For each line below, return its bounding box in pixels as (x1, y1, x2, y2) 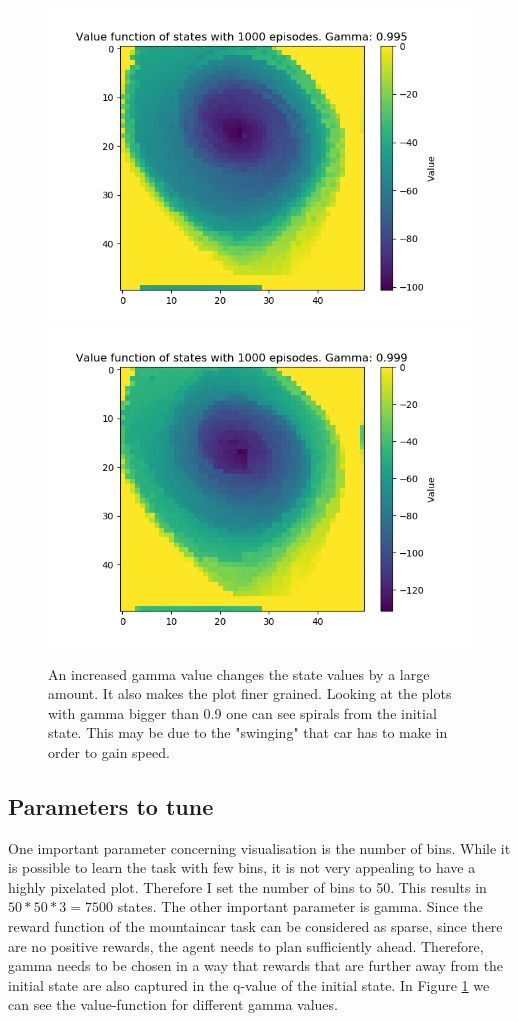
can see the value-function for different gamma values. (8, 994, 338, 1015)
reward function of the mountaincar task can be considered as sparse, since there (8, 916, 503, 937)
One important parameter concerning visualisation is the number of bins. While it (8, 837, 511, 858)
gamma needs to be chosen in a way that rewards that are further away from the (8, 955, 504, 976)
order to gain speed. (48, 741, 170, 762)
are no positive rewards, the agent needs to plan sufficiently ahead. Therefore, (8, 935, 484, 956)
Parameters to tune (8, 790, 214, 821)
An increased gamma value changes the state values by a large (48, 663, 430, 684)
